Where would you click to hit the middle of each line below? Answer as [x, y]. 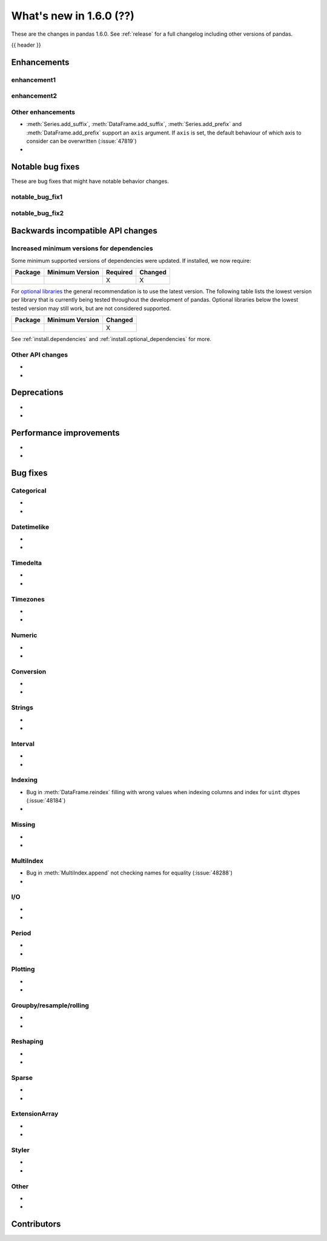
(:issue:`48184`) [46, 801]
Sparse [22, 1077]
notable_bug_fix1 [37, 197]
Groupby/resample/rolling [50, 1005]
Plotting [23, 969]
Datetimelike [30, 527]
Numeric [24, 635]
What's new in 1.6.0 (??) [73, 16]
